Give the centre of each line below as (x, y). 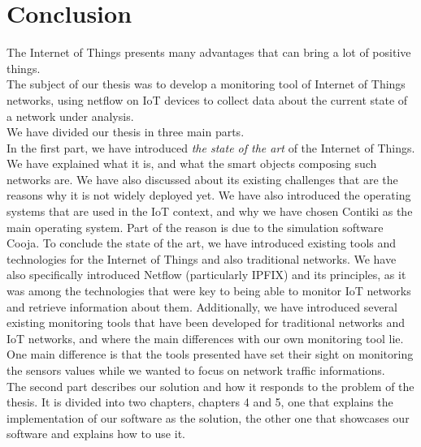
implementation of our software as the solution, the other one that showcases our (208, 417)
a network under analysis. (70, 116)
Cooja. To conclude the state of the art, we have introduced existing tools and (202, 243)
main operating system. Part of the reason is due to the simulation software (195, 227)
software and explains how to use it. (96, 434)
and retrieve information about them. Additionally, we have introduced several (202, 306)
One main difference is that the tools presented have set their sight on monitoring (210, 354)
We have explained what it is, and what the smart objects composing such (192, 163)
